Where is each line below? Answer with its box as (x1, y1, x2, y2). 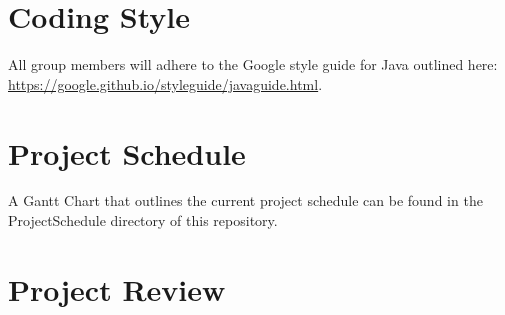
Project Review (8, 268, 226, 309)
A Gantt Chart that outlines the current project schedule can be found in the (8, 190, 483, 211)
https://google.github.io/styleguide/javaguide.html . (8, 73, 323, 94)
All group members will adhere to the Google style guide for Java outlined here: (8, 54, 498, 75)
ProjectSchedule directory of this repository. (8, 210, 278, 231)
